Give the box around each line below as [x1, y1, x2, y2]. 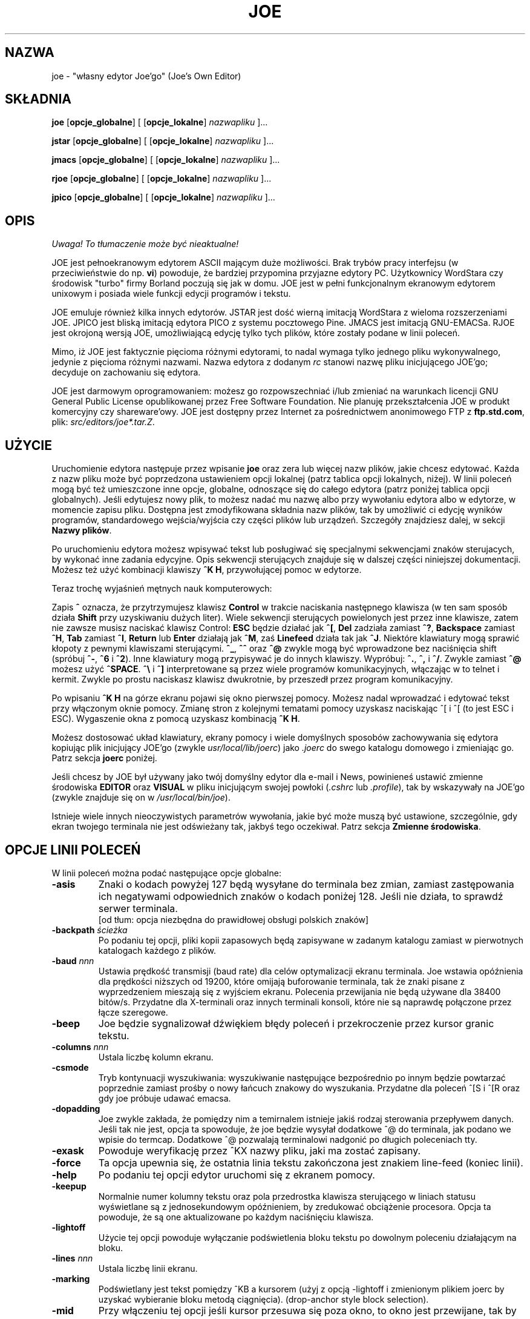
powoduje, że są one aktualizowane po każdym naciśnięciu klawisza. [98, 1211, 374, 1222]
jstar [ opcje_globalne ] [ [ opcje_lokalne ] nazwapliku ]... [51, 136, 274, 147]
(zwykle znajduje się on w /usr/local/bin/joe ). [51, 792, 231, 803]
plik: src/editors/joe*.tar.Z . [51, 417, 155, 428]
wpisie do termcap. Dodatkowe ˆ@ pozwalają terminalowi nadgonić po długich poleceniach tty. [98, 1134, 477, 1145]
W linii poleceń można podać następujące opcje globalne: [51, 867, 281, 878]
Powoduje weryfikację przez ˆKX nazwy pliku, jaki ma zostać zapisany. [98, 1144, 421, 1157]
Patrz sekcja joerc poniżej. [51, 753, 157, 764]
